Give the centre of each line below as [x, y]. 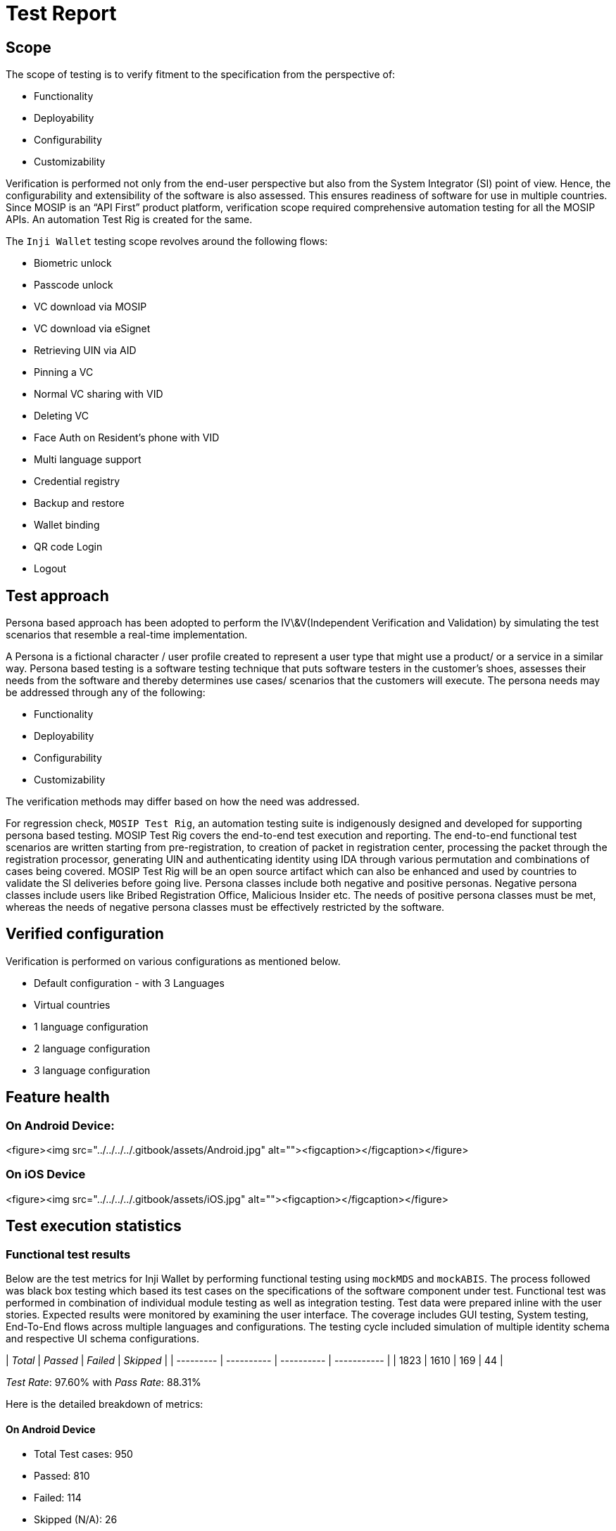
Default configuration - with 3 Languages [129, 983]
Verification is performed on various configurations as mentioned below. [173, 961]
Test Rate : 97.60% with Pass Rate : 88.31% [103, 1382]
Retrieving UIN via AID [85, 351]
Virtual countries [72, 1004]
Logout [50, 569]
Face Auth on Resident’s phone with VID [127, 438]
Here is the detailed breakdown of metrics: [105, 1404]
